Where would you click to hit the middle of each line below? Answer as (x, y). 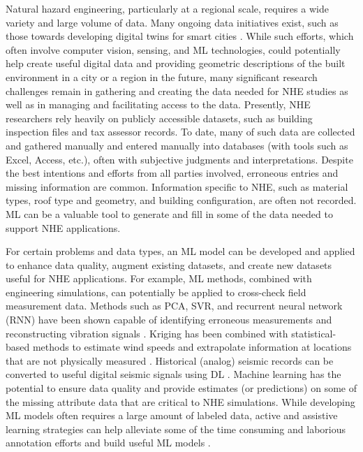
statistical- (314, 333)
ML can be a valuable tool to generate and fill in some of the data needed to (169, 213)
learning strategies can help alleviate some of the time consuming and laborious (176, 429)
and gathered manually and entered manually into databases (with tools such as (177, 145)
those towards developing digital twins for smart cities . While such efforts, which (180, 36)
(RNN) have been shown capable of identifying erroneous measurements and (169, 320)
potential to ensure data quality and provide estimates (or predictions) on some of (181, 388)
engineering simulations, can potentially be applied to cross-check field (156, 292)
